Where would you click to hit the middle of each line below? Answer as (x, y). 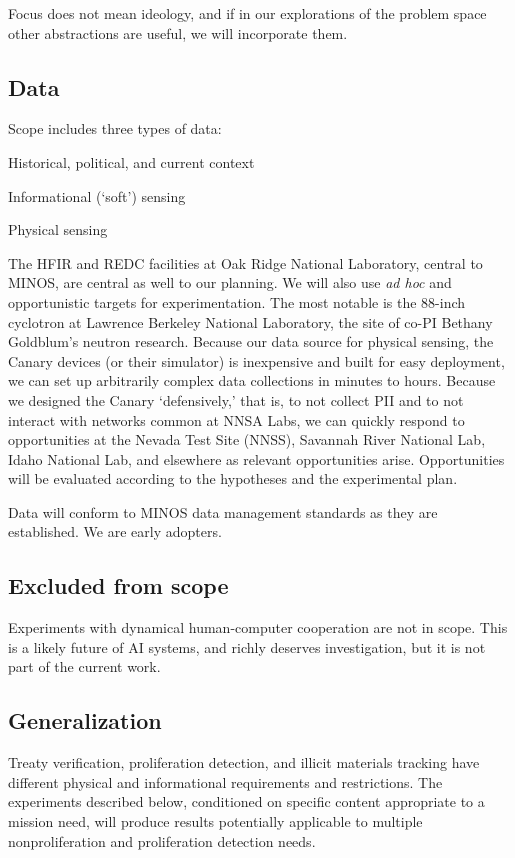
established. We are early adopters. (115, 531)
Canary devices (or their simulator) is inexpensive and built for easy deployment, (256, 360)
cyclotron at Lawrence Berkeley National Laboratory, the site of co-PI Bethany (250, 321)
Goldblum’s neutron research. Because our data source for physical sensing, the (251, 341)
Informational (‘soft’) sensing (97, 195)
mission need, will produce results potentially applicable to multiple (215, 821)
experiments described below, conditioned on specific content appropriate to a (246, 801)
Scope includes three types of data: (115, 128)
